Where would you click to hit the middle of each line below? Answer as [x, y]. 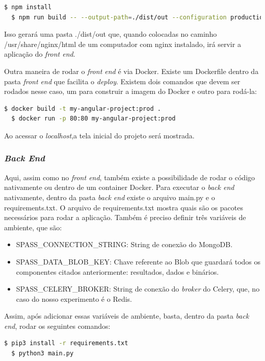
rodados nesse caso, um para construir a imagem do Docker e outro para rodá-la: [130, 91]
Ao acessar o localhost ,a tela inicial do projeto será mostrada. [99, 135]
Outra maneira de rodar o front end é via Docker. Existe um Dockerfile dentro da [131, 71]
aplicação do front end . [40, 54]
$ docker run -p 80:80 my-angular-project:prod [94, 119]
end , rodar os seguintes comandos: [57, 326]
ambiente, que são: [33, 227]
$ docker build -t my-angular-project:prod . [83, 109]
